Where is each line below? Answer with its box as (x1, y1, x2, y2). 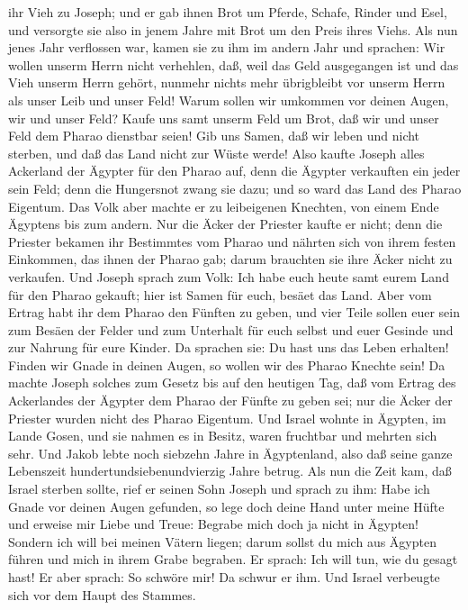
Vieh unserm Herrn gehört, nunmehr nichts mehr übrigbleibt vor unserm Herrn (8, 73, 445, 92)
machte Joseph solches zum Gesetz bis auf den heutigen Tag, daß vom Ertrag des (8, 373, 456, 392)
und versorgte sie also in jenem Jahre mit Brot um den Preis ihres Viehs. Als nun (8, 20, 458, 39)
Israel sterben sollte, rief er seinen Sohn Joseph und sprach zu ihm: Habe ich (8, 479, 430, 498)
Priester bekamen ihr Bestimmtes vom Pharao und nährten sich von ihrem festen (8, 232, 456, 250)
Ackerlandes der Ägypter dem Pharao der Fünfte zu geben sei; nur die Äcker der (8, 391, 453, 410)
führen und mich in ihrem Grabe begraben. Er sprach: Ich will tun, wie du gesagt (8, 550, 458, 569)
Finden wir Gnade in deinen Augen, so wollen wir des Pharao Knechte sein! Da (8, 355, 445, 374)
